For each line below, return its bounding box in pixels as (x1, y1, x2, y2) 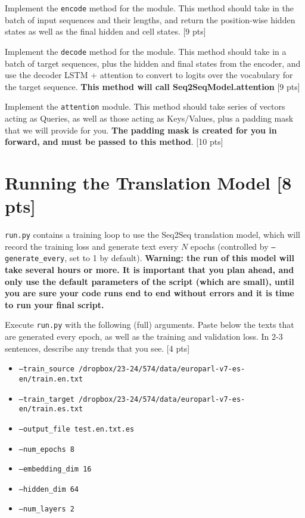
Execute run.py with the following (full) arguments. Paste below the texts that (5, 318, 294, 331)
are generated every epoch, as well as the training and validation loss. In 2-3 (5, 330, 283, 343)
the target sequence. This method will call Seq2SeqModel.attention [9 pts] (5, 80, 300, 92)
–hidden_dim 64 (18, 485, 79, 494)
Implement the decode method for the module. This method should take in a (5, 45, 287, 57)
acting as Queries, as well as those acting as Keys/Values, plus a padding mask (5, 111, 294, 124)
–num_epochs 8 (18, 445, 74, 454)
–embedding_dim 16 (18, 465, 92, 474)
